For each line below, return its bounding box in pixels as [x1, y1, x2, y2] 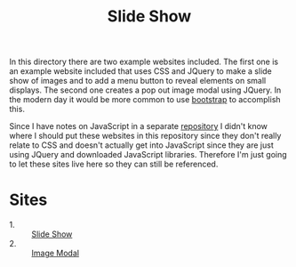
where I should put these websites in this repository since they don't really [9, 131, 282, 142]
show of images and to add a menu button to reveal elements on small [9, 76, 267, 86]
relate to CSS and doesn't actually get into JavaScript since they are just [9, 140, 274, 150]
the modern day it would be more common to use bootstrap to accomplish [9, 94, 282, 105]
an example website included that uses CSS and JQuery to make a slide [9, 66, 273, 77]
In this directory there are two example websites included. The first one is [9, 56, 278, 68]
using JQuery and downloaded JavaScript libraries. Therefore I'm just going [9, 150, 287, 160]
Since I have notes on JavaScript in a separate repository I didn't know [9, 121, 268, 132]
